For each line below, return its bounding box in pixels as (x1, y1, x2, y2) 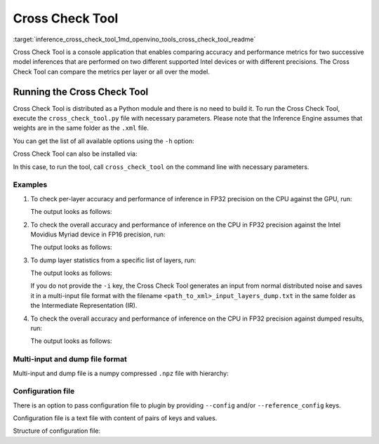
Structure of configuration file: (13, 426, 101, 435)
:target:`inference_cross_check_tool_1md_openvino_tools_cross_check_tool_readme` (13, 35, 256, 43)
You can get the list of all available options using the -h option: (13, 137, 194, 145)
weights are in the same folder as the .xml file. (13, 123, 149, 133)
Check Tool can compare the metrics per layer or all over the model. (13, 67, 210, 76)
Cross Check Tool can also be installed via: (13, 149, 138, 158)
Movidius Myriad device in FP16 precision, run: (30, 230, 166, 238)
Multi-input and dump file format (13, 354, 128, 364)
